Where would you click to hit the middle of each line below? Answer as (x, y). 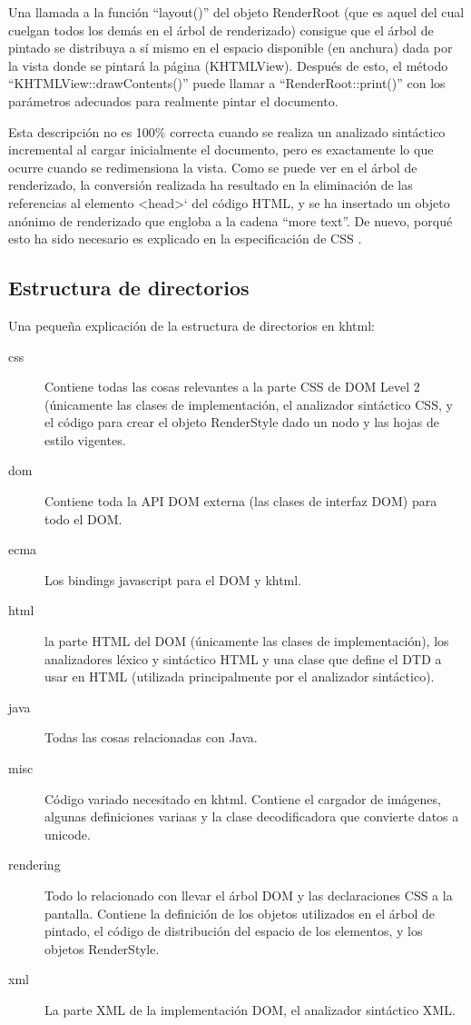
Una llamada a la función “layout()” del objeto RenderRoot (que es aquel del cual (236, 12)
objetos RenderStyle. (102, 948)
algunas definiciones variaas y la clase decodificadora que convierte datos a (252, 816)
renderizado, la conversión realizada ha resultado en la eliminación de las (211, 185)
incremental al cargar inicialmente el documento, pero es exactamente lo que (221, 149)
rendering (34, 865)
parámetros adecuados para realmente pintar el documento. (173, 100)
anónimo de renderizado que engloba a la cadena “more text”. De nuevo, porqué (231, 220)
